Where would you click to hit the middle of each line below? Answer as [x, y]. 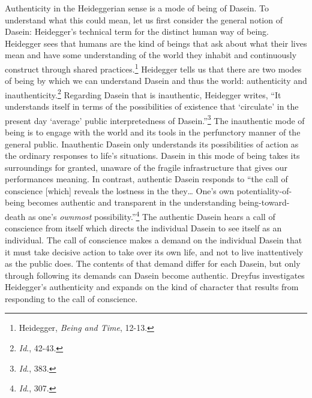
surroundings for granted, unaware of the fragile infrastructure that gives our [146, 167]
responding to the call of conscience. [71, 298]
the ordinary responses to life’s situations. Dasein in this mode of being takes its [152, 156]
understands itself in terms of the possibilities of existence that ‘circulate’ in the [152, 106]
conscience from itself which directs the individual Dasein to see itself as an [143, 228]
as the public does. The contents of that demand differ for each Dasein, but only [153, 263]
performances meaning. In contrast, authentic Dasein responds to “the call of [146, 179]
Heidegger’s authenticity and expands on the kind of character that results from [152, 287]
